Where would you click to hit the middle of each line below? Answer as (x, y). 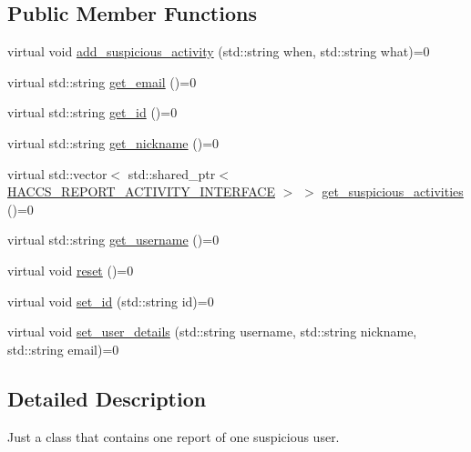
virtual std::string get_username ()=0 (113, 240)
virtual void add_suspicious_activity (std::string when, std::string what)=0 (219, 51)
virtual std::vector (57, 173)
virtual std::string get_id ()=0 (92, 112)
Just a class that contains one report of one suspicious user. (174, 436)
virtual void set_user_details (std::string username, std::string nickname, (212, 331)
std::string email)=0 (63, 349)
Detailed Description (107, 398)
